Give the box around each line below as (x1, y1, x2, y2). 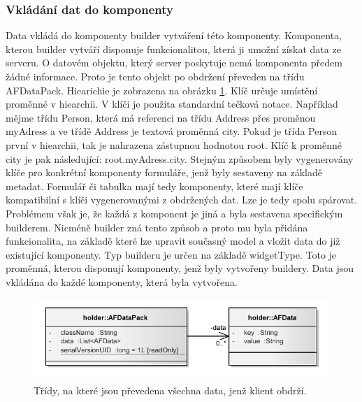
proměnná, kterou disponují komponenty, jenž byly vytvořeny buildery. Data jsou (6, 261, 354, 275)
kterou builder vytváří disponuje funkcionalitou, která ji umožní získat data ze (6, 41, 341, 56)
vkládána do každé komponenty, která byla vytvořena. (6, 274, 238, 289)
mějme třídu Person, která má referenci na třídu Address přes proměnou (6, 110, 316, 124)
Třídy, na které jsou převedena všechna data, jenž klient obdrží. (34, 382, 307, 397)
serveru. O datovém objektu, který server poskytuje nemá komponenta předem (6, 55, 342, 70)
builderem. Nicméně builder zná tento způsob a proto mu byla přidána (6, 220, 308, 234)
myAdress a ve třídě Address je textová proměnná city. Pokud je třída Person (6, 124, 338, 138)
